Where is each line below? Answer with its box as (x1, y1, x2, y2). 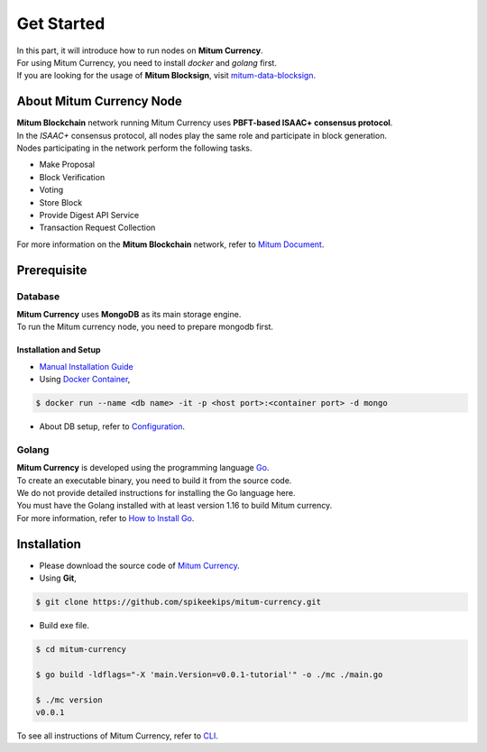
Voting (39, 185, 64, 196)
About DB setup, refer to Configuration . (39, 421, 185, 432)
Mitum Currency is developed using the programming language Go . (16, 463, 270, 473)
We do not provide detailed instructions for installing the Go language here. (16, 487, 297, 498)
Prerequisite (16, 262, 87, 278)
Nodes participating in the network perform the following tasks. (16, 142, 253, 153)
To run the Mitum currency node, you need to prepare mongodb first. (16, 321, 274, 333)
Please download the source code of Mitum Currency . (39, 560, 241, 571)
